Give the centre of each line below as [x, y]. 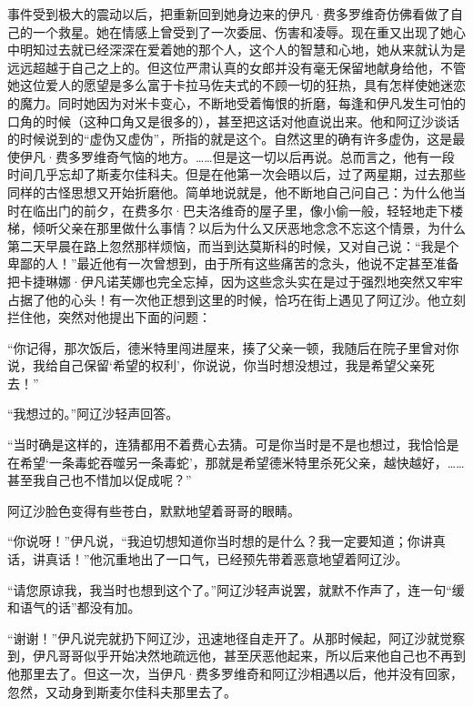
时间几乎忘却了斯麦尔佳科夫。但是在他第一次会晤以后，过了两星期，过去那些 [236, 174]
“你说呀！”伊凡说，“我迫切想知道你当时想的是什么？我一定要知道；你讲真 [226, 541]
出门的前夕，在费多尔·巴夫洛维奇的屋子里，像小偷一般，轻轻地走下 [247, 210]
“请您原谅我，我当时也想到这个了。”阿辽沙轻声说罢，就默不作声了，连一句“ [230, 589]
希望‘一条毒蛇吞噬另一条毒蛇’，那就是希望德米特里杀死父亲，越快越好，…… [242, 462]
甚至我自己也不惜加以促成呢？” [100, 480]
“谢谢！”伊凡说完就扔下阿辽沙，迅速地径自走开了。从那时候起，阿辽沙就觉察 [236, 637]
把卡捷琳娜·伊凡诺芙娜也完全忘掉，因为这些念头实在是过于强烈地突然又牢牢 [235, 281]
